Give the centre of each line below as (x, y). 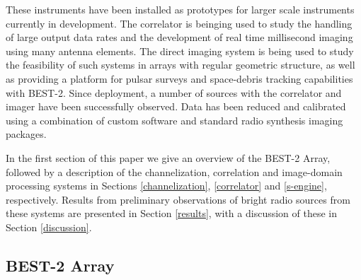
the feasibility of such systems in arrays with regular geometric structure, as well (180, 65)
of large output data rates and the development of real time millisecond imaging (179, 37)
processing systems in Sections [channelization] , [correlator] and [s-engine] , (166, 186)
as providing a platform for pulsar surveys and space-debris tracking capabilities (179, 78)
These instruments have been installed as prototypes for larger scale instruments (180, 9)
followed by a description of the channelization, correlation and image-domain (174, 171)
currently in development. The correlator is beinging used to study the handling (179, 23)
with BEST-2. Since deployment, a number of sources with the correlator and (174, 92)
